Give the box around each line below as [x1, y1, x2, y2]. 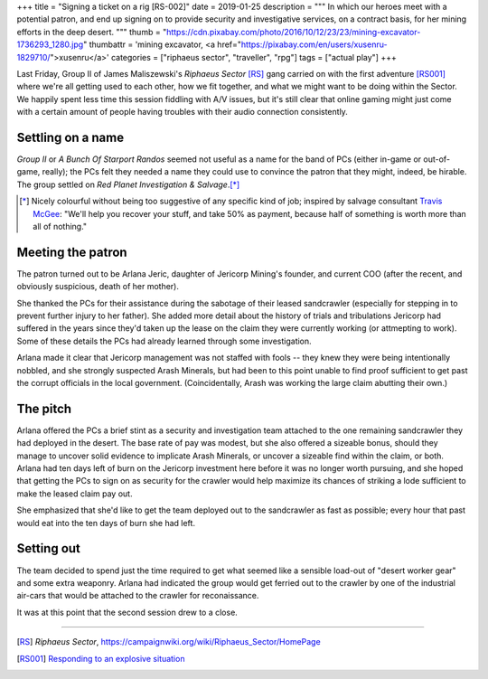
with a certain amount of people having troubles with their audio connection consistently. [16, 107, 348, 118]
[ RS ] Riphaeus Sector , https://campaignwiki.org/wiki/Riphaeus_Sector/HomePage [16, 637, 321, 647]
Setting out [16, 541, 81, 556]
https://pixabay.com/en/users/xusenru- [240, 39, 388, 50]
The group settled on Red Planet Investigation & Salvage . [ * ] [16, 179, 240, 190]
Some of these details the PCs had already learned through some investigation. [16, 335, 312, 346]
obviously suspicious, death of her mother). [16, 281, 180, 292]
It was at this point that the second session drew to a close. [16, 607, 239, 618]
